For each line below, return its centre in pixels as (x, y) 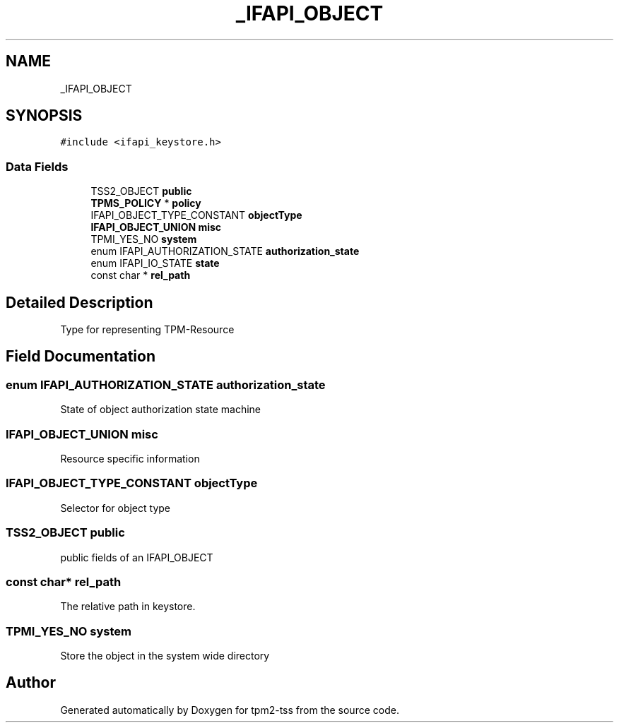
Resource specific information (130, 459)
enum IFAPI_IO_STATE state (155, 263)
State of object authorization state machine (160, 410)
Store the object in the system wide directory (165, 656)
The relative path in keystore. (128, 607)
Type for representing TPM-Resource (147, 330)
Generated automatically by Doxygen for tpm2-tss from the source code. (230, 710)
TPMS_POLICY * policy (146, 203)
